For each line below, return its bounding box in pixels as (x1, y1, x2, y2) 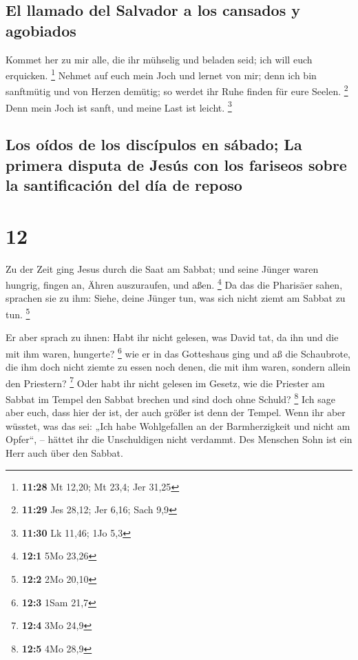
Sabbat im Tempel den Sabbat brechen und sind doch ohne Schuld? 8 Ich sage (6, 390, 335, 406)
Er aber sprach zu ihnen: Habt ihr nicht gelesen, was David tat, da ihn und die (6, 330, 339, 344)
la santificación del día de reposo (6, 174, 242, 196)
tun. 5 (6, 305, 30, 321)
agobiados (6, 19, 76, 41)
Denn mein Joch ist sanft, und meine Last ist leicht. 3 (6, 98, 232, 114)
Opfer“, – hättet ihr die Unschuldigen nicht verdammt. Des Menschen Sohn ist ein (6, 432, 352, 446)
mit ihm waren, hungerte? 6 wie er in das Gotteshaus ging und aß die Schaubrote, (6, 344, 350, 360)
